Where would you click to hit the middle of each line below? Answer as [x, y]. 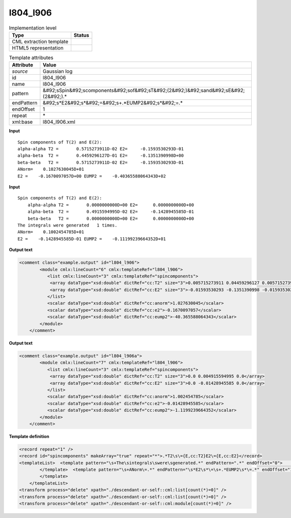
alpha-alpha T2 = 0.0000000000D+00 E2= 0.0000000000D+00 [111, 205]
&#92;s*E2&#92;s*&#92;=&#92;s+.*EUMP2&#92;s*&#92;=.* [113, 103]
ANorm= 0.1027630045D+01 [51, 169]
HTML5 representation [38, 48]
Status [81, 35]
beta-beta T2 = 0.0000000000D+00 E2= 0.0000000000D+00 [111, 219]
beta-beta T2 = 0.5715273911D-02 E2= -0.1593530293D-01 [101, 162]
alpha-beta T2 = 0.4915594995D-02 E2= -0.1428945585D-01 [111, 212]
